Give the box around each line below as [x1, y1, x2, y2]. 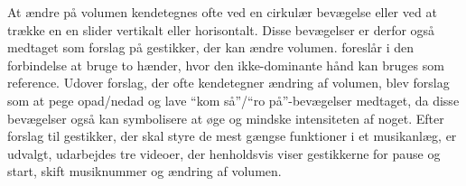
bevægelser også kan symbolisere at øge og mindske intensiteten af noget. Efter [7, 108, 444, 127]
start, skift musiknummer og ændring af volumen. [7, 162, 282, 181]
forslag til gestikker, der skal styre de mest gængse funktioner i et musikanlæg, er [7, 126, 457, 145]
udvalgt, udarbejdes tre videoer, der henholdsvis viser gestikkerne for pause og [7, 144, 441, 163]
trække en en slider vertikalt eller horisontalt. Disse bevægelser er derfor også [7, 20, 435, 39]
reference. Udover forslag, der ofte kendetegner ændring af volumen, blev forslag [7, 73, 450, 92]
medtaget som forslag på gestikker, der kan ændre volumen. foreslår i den [7, 38, 415, 57]
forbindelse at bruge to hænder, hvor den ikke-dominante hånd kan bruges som [7, 55, 444, 74]
